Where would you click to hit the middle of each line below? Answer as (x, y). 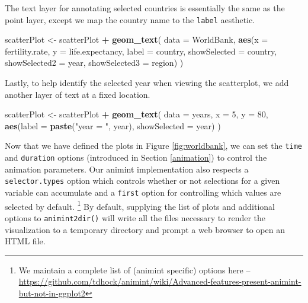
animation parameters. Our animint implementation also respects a (127, 169)
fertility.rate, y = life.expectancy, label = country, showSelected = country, (141, 51)
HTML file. (25, 241)
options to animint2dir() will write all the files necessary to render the (135, 217)
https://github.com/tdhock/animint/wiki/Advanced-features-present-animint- (160, 281)
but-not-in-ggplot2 (52, 293)
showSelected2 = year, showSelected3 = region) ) (94, 63)
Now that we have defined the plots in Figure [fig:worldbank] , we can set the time (153, 146)
